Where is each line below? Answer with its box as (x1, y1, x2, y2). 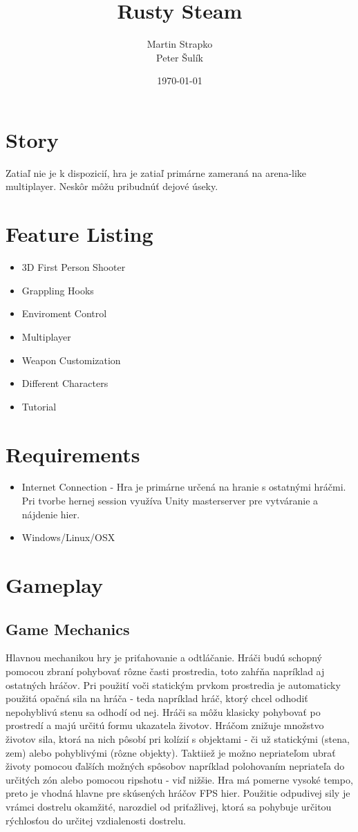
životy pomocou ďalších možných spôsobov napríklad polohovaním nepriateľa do (6, 759, 345, 773)
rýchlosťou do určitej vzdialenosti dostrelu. (6, 813, 186, 827)
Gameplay (6, 571, 104, 598)
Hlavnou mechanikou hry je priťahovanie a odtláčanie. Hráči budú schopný (6, 650, 322, 665)
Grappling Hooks (21, 283, 94, 297)
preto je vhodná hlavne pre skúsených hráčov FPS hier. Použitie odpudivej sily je (6, 786, 350, 800)
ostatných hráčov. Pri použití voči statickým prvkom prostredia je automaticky (6, 677, 341, 692)
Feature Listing (6, 220, 153, 248)
